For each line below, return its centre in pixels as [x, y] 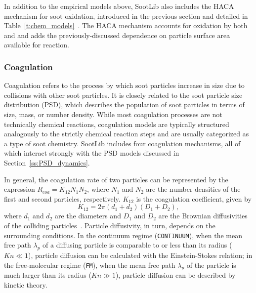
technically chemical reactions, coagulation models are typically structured [117, 124]
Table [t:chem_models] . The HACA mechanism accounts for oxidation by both [126, 25]
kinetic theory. [26, 284]
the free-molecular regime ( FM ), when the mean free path [90, 265]
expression [20, 189]
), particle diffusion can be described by [175, 275]
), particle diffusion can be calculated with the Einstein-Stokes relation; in [140, 255]
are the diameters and [88, 216]
